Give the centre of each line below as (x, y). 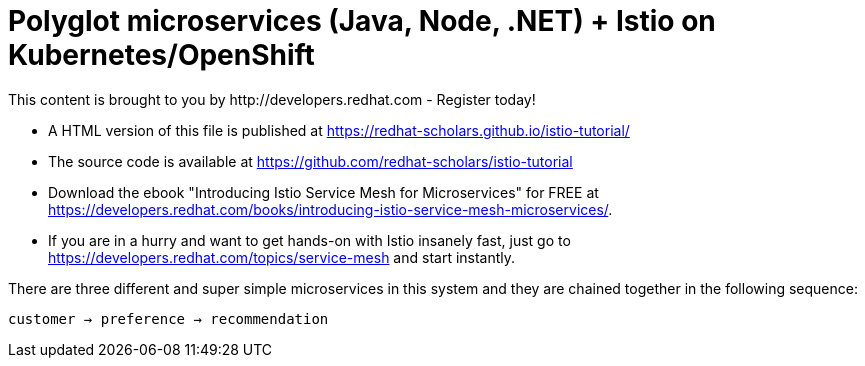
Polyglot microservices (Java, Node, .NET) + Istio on (362, 21)
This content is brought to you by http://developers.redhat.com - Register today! (272, 99)
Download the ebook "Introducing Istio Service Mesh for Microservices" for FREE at (323, 192)
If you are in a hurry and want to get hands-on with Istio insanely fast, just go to (309, 240)
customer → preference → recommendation (168, 318)
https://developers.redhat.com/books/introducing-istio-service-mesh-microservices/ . (330, 209)
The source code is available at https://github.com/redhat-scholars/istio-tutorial (310, 161)
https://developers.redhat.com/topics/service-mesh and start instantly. (282, 257)
